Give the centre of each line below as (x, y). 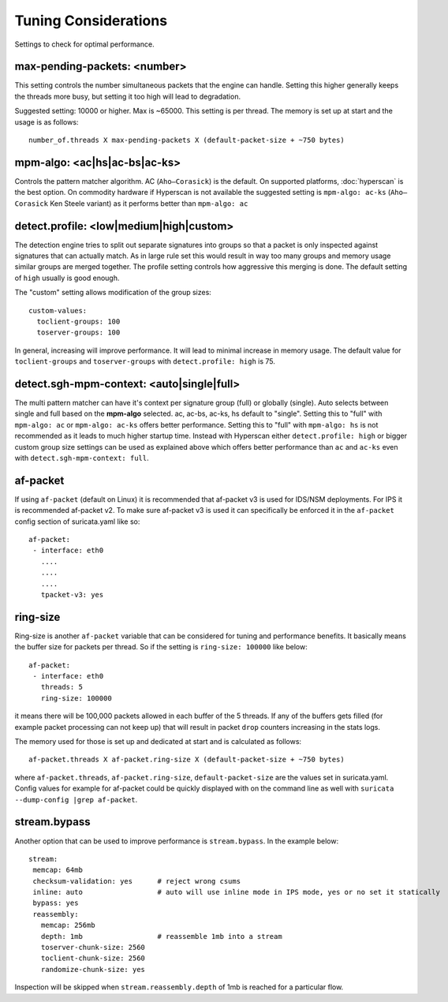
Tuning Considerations (91, 21)
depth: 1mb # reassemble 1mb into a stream (162, 936)
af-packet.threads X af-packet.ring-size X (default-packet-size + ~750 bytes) (187, 760)
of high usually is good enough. (67, 278)
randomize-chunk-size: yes (93, 969)
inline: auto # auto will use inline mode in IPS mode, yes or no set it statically (237, 892)
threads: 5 (62, 687)
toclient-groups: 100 (78, 321)
